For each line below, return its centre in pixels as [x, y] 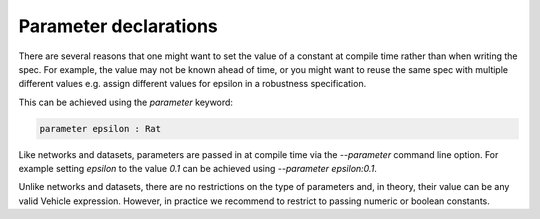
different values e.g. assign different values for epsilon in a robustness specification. [192, 84]
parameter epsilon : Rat [100, 128]
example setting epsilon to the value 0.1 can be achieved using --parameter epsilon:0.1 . [197, 169]
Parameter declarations [118, 26]
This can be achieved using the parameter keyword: [126, 102]
